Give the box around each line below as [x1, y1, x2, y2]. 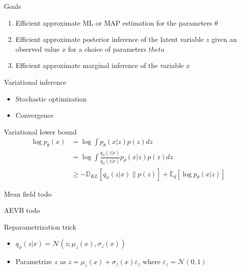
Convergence [15, 110, 54, 120]
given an [211, 34, 237, 44]
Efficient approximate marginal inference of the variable [15, 60, 184, 70]
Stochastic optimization [15, 93, 87, 103]
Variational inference [4, 76, 67, 87]
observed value [15, 43, 60, 54]
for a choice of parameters [68, 43, 146, 54]
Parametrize [15, 256, 52, 267]
